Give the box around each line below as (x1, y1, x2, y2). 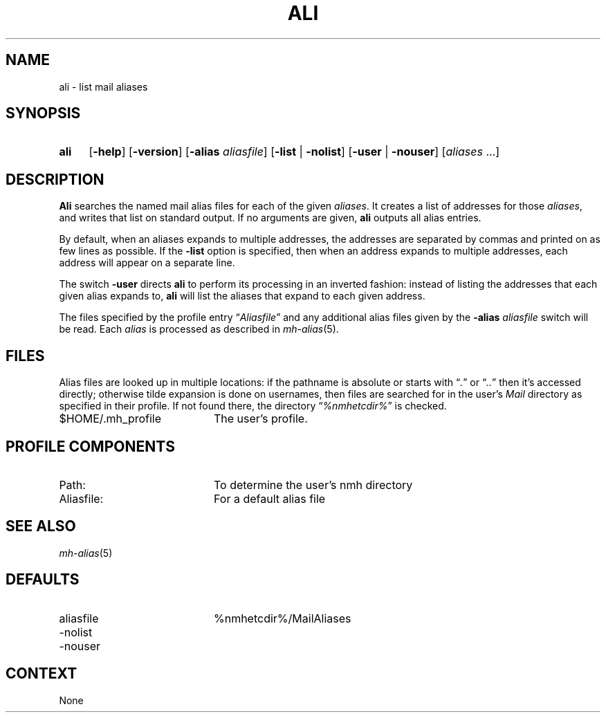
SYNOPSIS (6, 104, 81, 122)
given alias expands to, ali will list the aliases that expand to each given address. (59, 290, 425, 302)
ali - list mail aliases (59, 80, 148, 93)
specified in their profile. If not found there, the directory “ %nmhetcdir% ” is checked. (59, 400, 447, 412)
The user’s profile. (213, 412, 308, 426)
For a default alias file (213, 491, 326, 506)
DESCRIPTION (6, 170, 104, 188)
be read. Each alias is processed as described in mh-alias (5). (59, 323, 339, 335)
